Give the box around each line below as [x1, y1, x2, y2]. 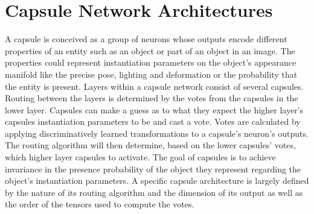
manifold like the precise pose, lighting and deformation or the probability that [5, 68, 298, 80]
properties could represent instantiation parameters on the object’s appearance [5, 56, 296, 69]
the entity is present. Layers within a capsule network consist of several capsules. [5, 80, 304, 92]
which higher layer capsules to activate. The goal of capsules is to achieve [5, 151, 276, 163]
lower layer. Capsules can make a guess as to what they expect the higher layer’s [5, 103, 304, 116]
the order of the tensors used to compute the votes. [5, 198, 194, 210]
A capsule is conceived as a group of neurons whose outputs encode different [5, 33, 287, 45]
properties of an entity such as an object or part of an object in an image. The [5, 44, 295, 57]
